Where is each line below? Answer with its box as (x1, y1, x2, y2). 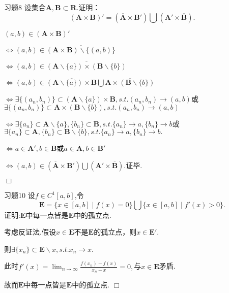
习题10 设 (4, 190, 35, 201)
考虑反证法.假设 (4, 226, 56, 237)
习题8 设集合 (4, 2, 46, 12)
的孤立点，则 (94, 226, 137, 237)
